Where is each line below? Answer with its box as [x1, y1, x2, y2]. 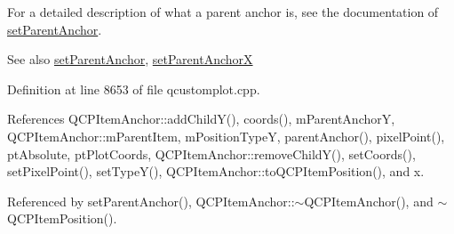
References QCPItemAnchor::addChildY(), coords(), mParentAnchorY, [7, 109, 395, 128]
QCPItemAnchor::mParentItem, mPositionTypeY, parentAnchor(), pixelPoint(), [7, 126, 445, 145]
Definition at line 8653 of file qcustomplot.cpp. [7, 79, 260, 98]
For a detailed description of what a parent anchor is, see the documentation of [7, 3, 439, 20]
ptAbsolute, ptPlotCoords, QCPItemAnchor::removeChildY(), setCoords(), [7, 144, 416, 163]
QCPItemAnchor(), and [304, 191, 434, 210]
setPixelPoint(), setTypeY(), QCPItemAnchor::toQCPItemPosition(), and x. [7, 162, 425, 181]
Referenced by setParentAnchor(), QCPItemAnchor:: [7, 191, 295, 210]
